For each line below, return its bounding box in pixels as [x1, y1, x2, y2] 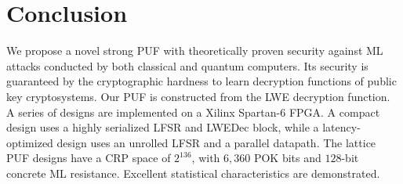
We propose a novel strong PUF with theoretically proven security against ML [6, 42, 383, 59]
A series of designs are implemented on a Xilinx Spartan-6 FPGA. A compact [6, 103, 380, 120]
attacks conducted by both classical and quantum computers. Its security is [6, 57, 369, 74]
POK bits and [253, 150, 321, 166]
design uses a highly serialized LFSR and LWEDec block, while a [6, 119, 319, 135]
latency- [322, 119, 361, 135]
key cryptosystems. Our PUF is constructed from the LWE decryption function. [6, 88, 390, 104]
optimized [6, 134, 53, 150]
